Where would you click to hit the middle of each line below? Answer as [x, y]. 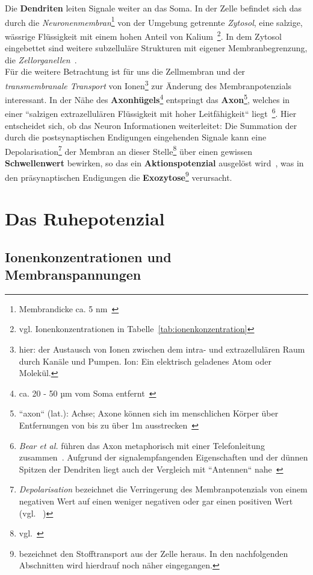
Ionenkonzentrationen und [88, 256]
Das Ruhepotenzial [85, 218]
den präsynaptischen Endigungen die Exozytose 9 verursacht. [119, 176]
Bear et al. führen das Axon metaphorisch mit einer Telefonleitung [142, 445]
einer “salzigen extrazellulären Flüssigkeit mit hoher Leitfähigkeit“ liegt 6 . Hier [151, 113]
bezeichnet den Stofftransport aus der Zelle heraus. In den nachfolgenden [153, 553]
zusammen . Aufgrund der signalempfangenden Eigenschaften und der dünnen [163, 457]
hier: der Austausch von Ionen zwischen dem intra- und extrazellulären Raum [162, 349]
